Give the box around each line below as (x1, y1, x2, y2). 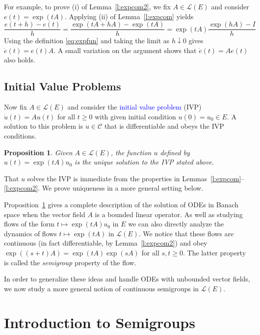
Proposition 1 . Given (4, 147, 73, 157)
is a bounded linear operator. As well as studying (95, 209, 243, 219)
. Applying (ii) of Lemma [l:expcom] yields (64, 11, 194, 21)
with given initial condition (95, 111, 176, 121)
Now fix (4, 102, 27, 112)
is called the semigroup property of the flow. (4, 257, 136, 267)
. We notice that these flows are (138, 228, 234, 238)
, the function (110, 147, 152, 157)
